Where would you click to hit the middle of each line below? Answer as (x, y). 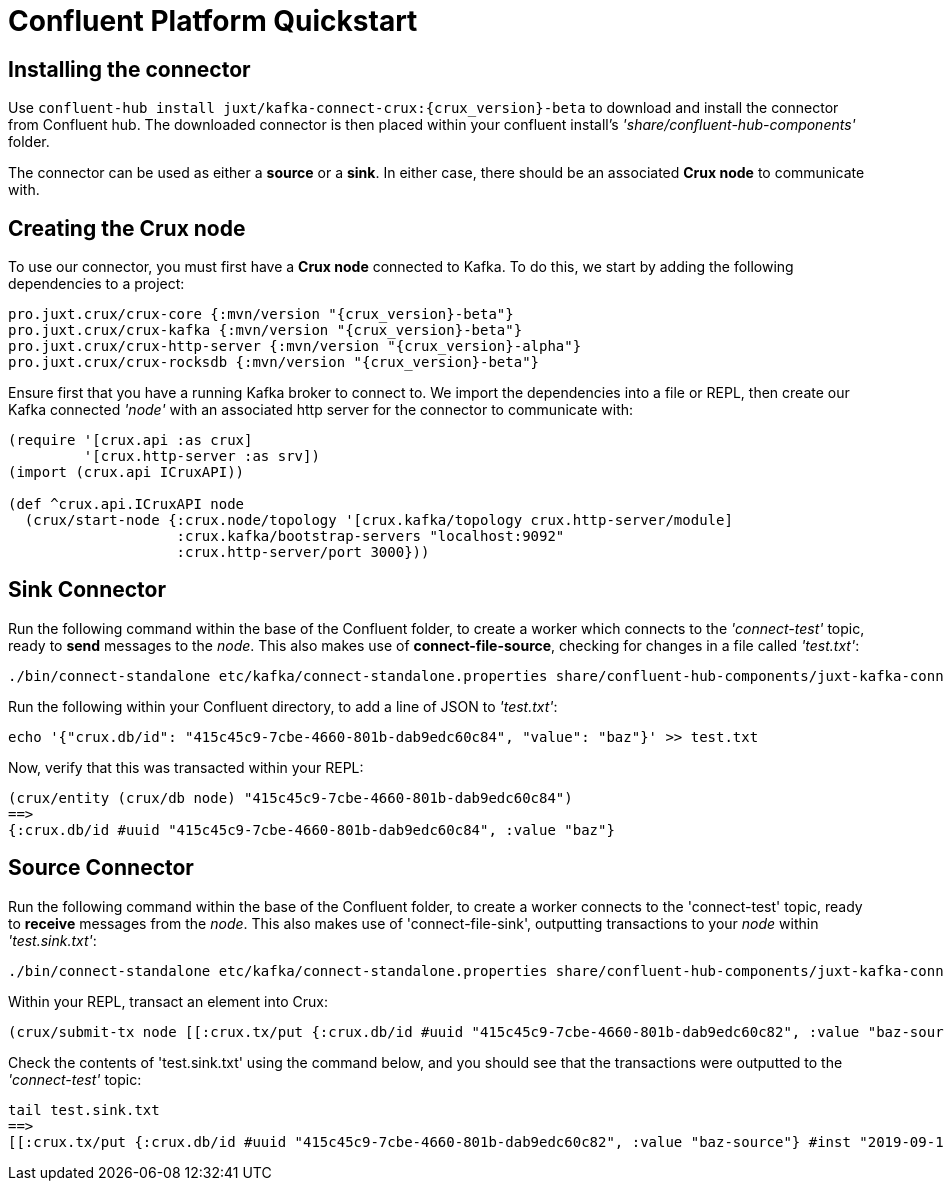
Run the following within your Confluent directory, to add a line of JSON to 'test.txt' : (283, 706)
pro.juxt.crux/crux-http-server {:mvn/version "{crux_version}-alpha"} (295, 346)
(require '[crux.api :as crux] (130, 440)
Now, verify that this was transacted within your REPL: (186, 767)
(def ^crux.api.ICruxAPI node (126, 504)
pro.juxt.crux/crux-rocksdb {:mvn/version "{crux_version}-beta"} (274, 362)
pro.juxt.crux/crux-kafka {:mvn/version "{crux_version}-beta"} (265, 330)
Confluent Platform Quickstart (213, 21)
